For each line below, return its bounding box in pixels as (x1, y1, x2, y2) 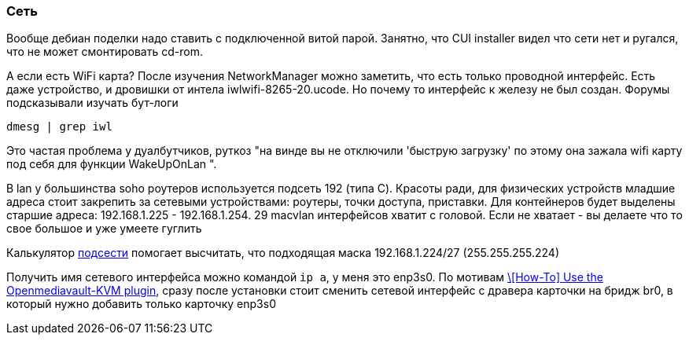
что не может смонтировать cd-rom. (6, 45, 203, 59)
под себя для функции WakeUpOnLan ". (6, 157, 217, 171)
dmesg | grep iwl (6, 120, 112, 134)
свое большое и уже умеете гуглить (6, 222, 202, 236)
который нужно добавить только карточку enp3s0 (6, 297, 276, 311)
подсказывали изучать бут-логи (6, 96, 179, 110)
